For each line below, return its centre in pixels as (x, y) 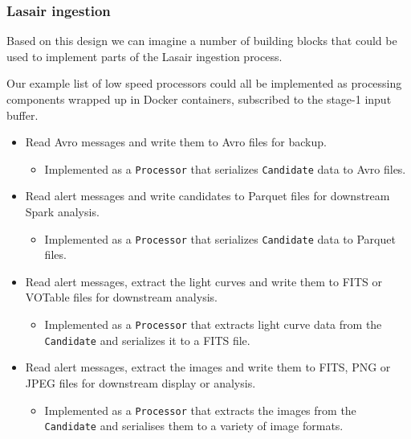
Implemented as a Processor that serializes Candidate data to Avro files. (225, 168)
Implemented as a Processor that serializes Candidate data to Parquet (220, 238)
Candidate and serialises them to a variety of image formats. (194, 426)
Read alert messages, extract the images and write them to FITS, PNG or (208, 367)
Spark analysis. (62, 212)
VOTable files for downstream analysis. (121, 297)
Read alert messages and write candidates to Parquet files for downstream (208, 196)
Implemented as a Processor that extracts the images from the (200, 410)
